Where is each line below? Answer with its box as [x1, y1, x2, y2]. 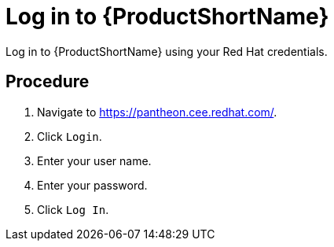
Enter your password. [37, 178, 148, 192]
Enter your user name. [37, 153, 152, 168]
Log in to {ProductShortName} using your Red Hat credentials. [6, 44, 328, 58]
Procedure [6, 72, 90, 92]
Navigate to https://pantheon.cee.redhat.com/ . [37, 105, 277, 119]
